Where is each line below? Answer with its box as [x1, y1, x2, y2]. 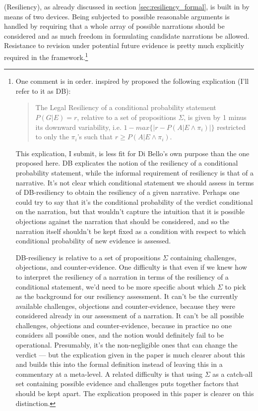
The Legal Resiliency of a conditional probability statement [35, 102, 216, 113]
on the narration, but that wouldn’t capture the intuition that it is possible [15, 206, 245, 217]
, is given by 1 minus [184, 112, 247, 122]
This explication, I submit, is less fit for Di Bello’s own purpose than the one [15, 148, 250, 158]
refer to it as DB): [15, 85, 71, 96]
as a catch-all [212, 368, 253, 379]
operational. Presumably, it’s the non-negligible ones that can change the [15, 340, 238, 350]
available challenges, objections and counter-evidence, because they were [15, 300, 235, 311]
